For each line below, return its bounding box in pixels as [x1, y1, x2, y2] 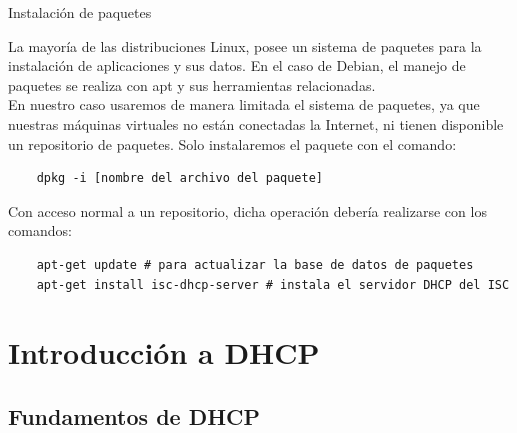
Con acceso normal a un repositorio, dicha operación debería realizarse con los [8, 200, 487, 221]
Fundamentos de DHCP [8, 400, 261, 431]
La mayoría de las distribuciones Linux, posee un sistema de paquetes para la [8, 35, 482, 56]
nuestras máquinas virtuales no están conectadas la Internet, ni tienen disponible [8, 113, 504, 134]
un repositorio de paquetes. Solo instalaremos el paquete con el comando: [8, 133, 457, 154]
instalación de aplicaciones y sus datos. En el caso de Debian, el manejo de [8, 55, 466, 76]
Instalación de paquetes [8, 2, 152, 22]
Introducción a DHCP [8, 332, 320, 373]
